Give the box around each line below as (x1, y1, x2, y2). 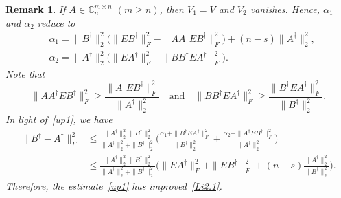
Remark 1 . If (5, 2, 66, 16)
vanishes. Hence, (250, 2, 320, 16)
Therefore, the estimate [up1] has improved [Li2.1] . (5, 178, 222, 192)
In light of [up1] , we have (5, 111, 113, 126)
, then (159, 2, 184, 16)
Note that (5, 66, 45, 80)
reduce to (37, 15, 75, 30)
